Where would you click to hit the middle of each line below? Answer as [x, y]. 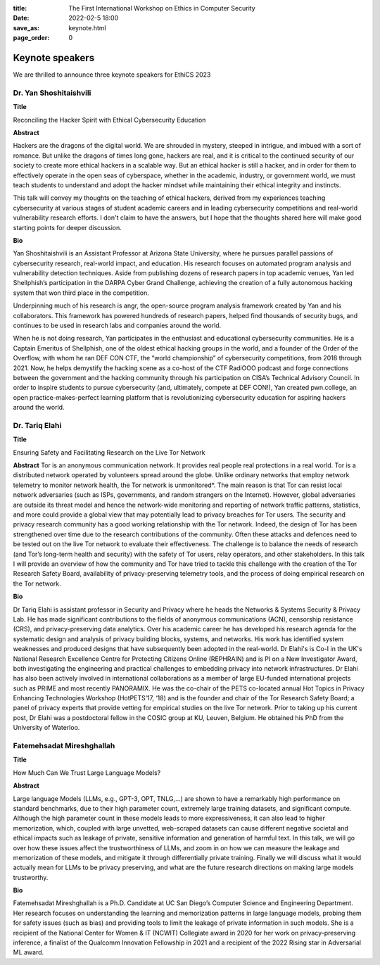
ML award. [28, 952]
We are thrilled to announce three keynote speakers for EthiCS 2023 [112, 75]
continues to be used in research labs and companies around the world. [117, 326]
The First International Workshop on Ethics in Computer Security [162, 8]
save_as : [26, 27]
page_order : [31, 38]
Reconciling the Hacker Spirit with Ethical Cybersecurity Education [109, 120]
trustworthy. [31, 877]
